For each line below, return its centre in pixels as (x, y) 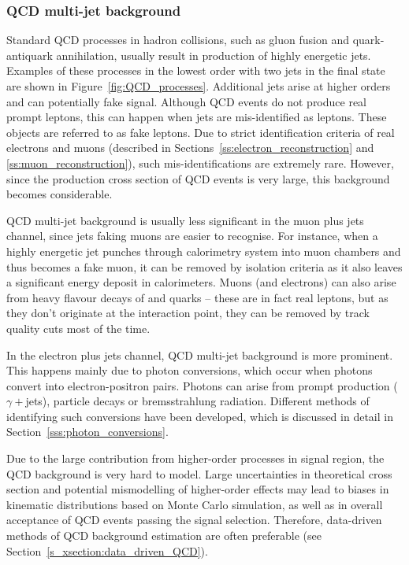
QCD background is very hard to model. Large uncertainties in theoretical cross (199, 473)
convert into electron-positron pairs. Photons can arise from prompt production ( (202, 385)
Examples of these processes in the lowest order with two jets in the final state (196, 70)
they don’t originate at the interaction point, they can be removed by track (188, 313)
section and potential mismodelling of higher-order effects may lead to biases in (198, 489)
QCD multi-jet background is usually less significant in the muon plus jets (185, 220)
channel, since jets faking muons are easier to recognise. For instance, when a (192, 236)
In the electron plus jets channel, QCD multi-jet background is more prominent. (200, 355)
